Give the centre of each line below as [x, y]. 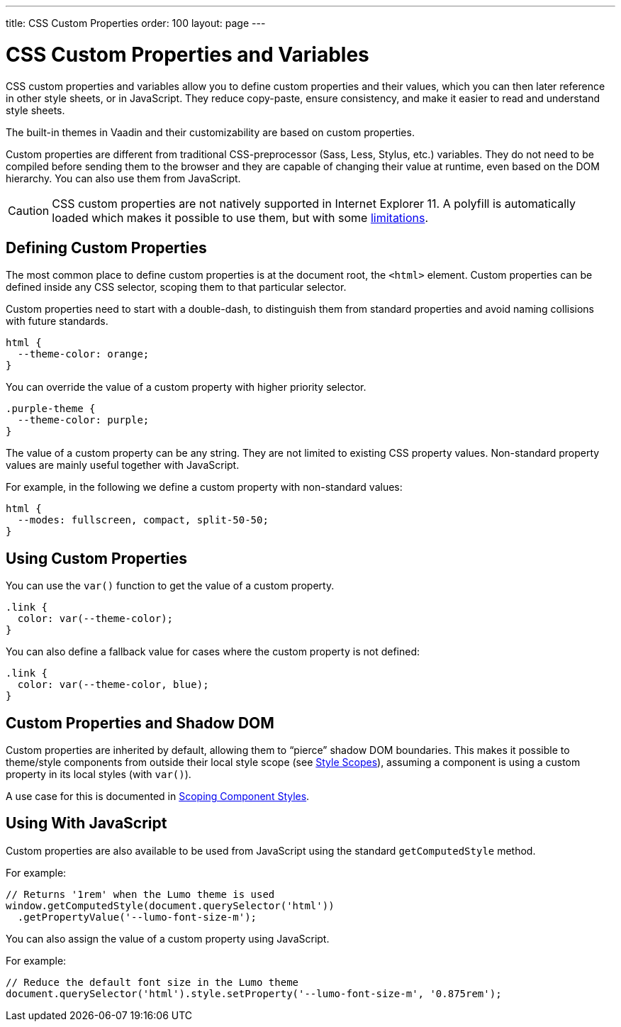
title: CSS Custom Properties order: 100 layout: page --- [136, 23]
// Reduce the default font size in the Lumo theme [152, 982]
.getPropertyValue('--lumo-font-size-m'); [137, 917]
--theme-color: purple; [83, 420]
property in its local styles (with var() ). [99, 775]
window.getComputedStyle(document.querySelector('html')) [170, 905]
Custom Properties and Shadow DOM [140, 723]
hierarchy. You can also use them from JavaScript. [123, 178]
